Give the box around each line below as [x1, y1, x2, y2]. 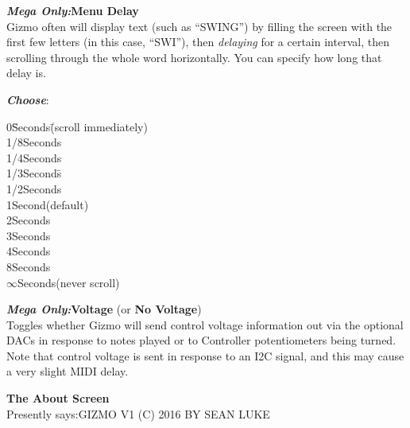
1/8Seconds [6, 134, 62, 150]
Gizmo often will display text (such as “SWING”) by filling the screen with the [6, 18, 393, 34]
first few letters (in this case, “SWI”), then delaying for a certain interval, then [6, 33, 389, 50]
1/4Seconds [6, 149, 62, 165]
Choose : [6, 91, 49, 107]
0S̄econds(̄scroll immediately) [6, 118, 148, 134]
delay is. [6, 64, 46, 81]
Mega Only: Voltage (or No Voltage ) [6, 301, 202, 317]
